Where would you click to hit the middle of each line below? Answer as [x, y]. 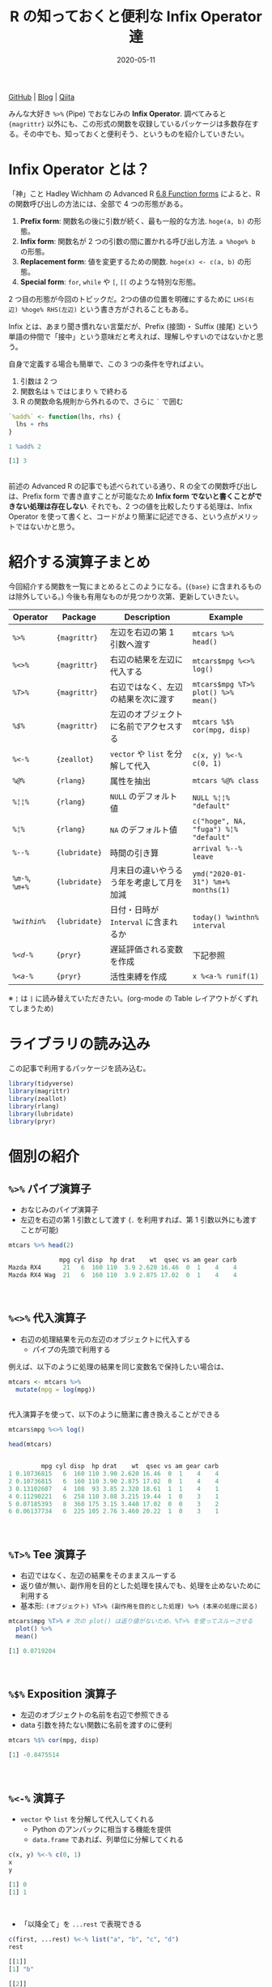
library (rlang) [34, 1106]
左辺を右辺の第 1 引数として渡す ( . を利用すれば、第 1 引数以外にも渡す [138, 1220]
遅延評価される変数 [147, 949]
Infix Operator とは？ [79, 170]
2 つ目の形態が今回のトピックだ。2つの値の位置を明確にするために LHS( [128, 299]
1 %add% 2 [25, 447]
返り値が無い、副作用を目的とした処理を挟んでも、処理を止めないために [140, 1586]
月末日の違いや [138, 871]
